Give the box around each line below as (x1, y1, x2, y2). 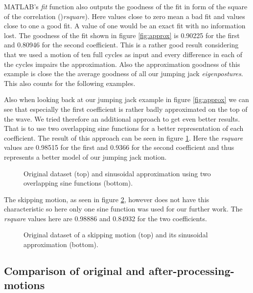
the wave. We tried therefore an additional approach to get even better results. (4, 113, 240, 124)
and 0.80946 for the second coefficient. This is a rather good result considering (4, 40, 239, 50)
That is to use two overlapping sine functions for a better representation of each (4, 123, 244, 133)
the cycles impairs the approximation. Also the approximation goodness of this (4, 59, 240, 69)
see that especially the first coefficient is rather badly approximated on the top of (4, 104, 248, 114)
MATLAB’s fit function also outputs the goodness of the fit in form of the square (4, 1, 248, 11)
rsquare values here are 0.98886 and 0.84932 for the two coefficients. (4, 213, 207, 223)
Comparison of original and (4, 263, 145, 278)
